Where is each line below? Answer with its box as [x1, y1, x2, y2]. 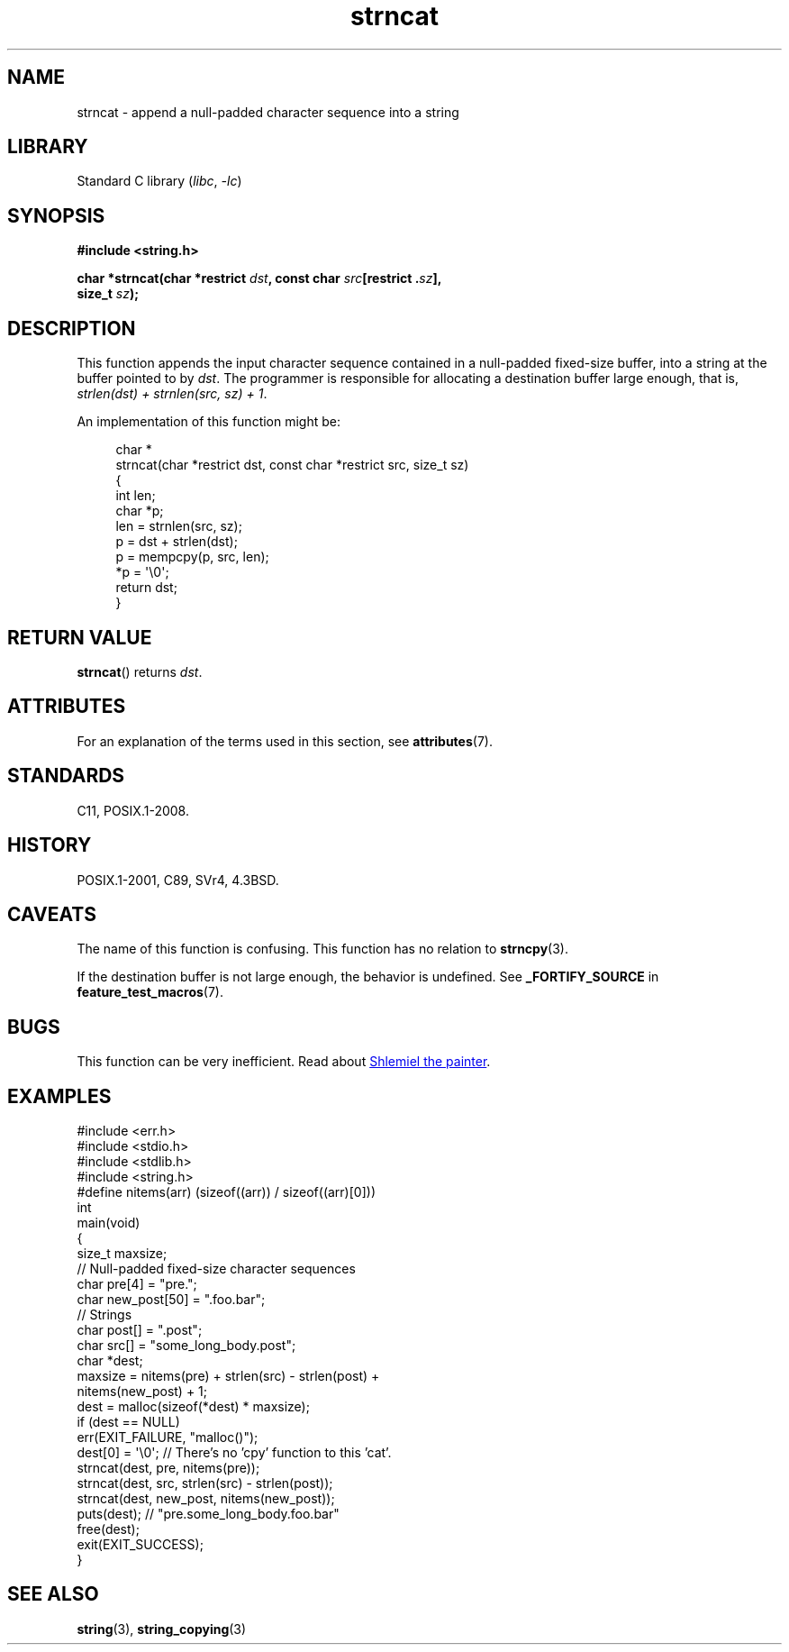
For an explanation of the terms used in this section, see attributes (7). [77, 733, 493, 749]
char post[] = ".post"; [77, 1322, 203, 1338]
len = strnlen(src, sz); [115, 518, 242, 534]
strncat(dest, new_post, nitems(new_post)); [77, 1491, 335, 1507]
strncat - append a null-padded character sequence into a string [77, 104, 459, 120]
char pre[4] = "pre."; [77, 1276, 197, 1292]
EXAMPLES [7, 1084, 112, 1108]
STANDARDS [7, 764, 125, 788]
